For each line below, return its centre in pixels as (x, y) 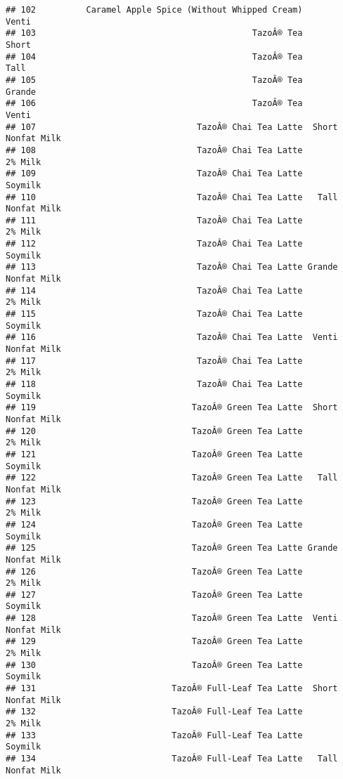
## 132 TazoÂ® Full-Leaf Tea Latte (154, 712)
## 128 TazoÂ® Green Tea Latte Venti (172, 618)
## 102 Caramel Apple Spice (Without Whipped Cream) (154, 10)
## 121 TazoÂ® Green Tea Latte (154, 454)
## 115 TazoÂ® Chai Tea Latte (154, 314)
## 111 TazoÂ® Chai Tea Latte (154, 220)
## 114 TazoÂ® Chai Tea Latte (154, 290)
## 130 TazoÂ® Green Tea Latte (154, 665)
